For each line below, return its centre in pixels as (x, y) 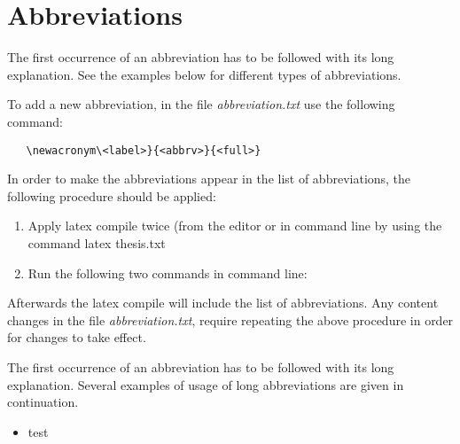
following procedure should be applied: (112, 195)
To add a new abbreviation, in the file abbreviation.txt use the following (201, 104)
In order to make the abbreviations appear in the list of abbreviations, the (209, 179)
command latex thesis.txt (97, 242)
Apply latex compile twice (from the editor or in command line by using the (235, 226)
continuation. (43, 402)
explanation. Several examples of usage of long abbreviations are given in (206, 384)
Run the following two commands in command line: (168, 273)
